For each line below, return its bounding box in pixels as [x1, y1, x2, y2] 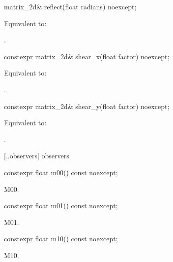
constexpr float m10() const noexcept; [4, 233, 118, 244]
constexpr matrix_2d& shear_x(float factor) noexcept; [4, 51, 170, 61]
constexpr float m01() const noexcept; [4, 200, 118, 211]
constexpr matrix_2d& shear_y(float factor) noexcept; [4, 101, 170, 111]
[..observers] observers [4, 150, 69, 161]
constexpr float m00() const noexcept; [4, 167, 118, 177]
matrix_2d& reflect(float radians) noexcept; [4, 1, 137, 11]
